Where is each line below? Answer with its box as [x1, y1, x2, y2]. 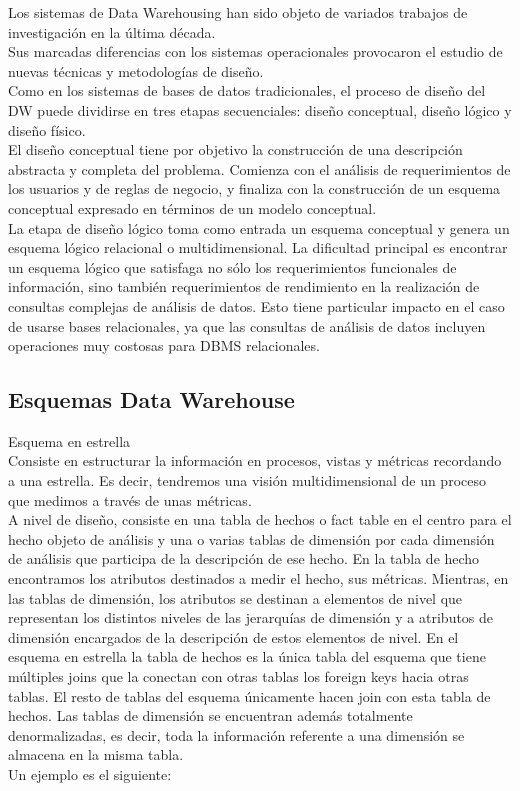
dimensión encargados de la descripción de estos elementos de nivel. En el [8, 626, 459, 647]
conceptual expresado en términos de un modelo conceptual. [8, 197, 377, 218]
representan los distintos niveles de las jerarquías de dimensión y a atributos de [8, 607, 494, 628]
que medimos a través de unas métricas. [8, 489, 252, 510]
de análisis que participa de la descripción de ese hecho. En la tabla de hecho [8, 548, 480, 569]
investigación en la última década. [8, 21, 216, 42]
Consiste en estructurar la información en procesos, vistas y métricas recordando [8, 450, 502, 471]
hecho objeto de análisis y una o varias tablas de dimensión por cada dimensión [8, 528, 495, 549]
